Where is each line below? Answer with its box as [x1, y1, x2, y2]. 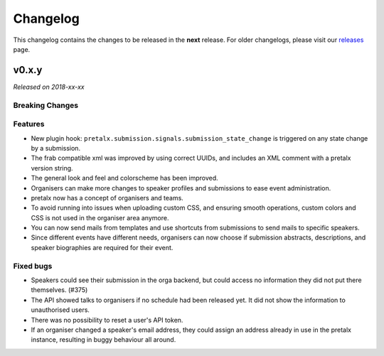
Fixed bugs [13, 261, 53, 271]
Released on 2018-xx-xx [13, 82, 85, 91]
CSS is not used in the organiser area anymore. [31, 213, 169, 222]
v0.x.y [13, 64, 43, 76]
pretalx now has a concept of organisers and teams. [31, 193, 184, 202]
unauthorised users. [31, 306, 90, 314]
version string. [31, 163, 74, 172]
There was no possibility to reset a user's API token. [31, 315, 183, 324]
